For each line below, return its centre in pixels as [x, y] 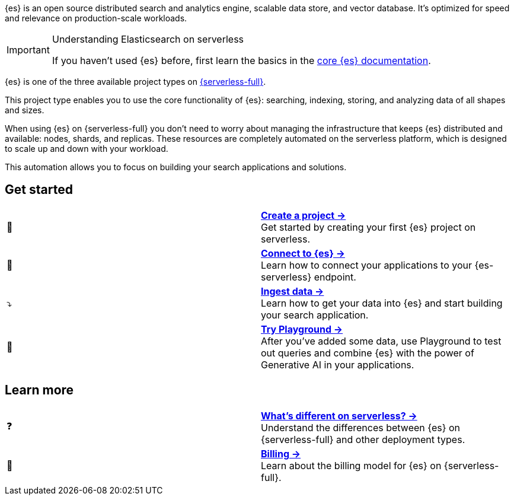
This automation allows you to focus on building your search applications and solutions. [176, 167]
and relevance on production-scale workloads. [96, 18]
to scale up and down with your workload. [87, 149]
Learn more [39, 390]
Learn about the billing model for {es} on [351, 465]
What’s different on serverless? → [339, 415]
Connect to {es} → [303, 253]
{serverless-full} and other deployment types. [363, 439]
